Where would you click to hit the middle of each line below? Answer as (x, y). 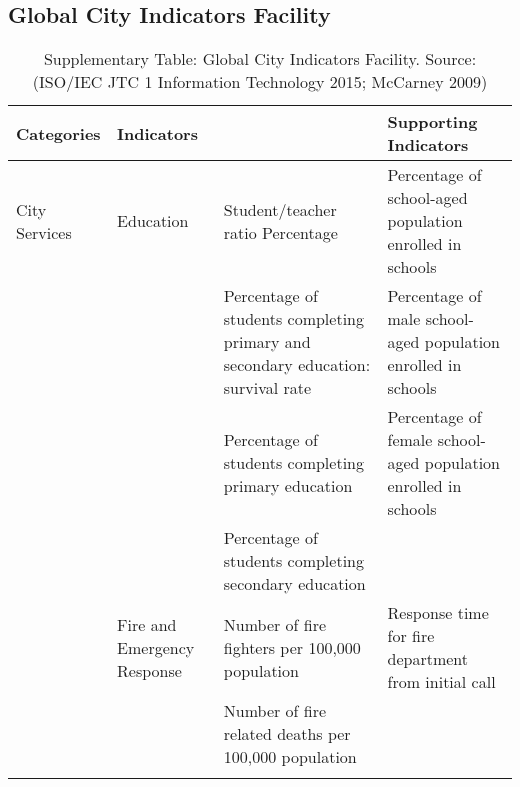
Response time (438, 613)
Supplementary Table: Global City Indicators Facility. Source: (260, 59)
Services (44, 232)
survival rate (267, 388)
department (428, 659)
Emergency (156, 647)
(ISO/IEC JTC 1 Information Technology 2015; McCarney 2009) (260, 82)
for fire (411, 636)
